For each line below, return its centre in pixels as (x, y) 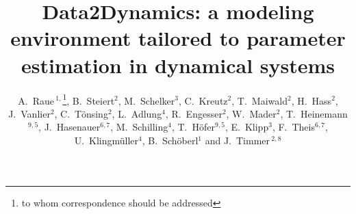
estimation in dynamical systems (178, 65)
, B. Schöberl (170, 140)
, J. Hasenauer (69, 127)
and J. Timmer (237, 140)
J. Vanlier (29, 113)
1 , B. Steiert (89, 99)
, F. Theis (293, 127)
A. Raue (36, 100)
